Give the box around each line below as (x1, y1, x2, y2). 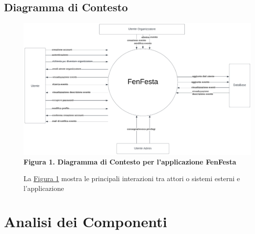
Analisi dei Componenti (4, 211, 167, 232)
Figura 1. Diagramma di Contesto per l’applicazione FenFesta (24, 157, 236, 167)
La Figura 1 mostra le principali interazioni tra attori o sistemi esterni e (24, 173, 240, 183)
